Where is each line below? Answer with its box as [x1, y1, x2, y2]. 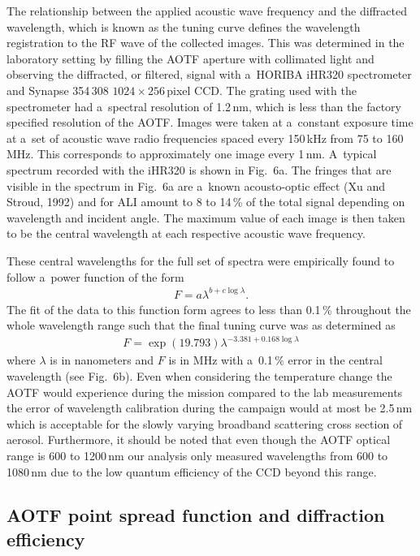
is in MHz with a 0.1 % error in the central [168, 351, 383, 369]
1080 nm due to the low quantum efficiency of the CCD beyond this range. [6, 463, 377, 480]
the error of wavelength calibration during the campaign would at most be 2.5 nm [6, 399, 413, 416]
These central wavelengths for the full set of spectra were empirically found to [6, 252, 395, 269]
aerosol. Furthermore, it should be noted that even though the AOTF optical [6, 431, 391, 448]
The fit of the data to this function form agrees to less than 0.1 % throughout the [6, 300, 411, 317]
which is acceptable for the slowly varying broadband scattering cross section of [6, 415, 403, 432]
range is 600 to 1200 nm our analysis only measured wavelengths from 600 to [6, 446, 388, 463]
